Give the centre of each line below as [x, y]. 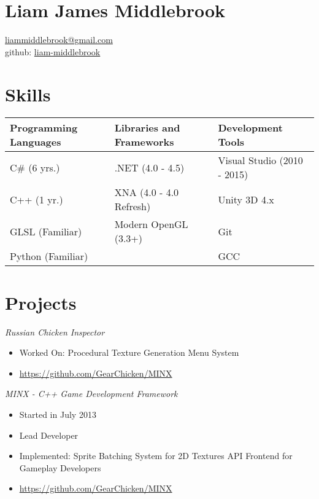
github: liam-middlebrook [53, 51]
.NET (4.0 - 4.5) [149, 167]
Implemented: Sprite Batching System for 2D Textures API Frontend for [156, 456]
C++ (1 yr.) [37, 199]
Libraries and [147, 128]
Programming [44, 128]
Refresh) [133, 206]
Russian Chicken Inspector [55, 332]
